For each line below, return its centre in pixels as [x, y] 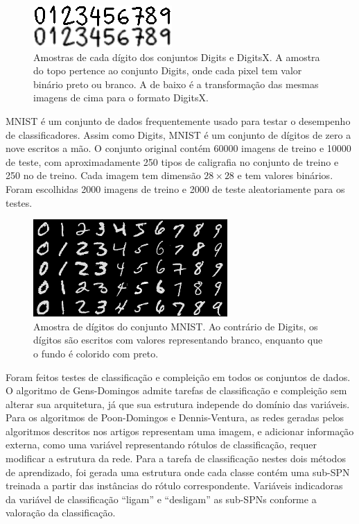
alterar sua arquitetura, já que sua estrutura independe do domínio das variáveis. [178, 404]
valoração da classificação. [61, 513]
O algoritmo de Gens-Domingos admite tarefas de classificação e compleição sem [176, 390]
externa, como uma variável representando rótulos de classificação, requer [161, 445]
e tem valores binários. [285, 175]
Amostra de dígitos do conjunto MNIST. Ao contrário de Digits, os [176, 326]
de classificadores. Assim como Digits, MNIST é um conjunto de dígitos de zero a [178, 134]
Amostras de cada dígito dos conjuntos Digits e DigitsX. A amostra [177, 57]
